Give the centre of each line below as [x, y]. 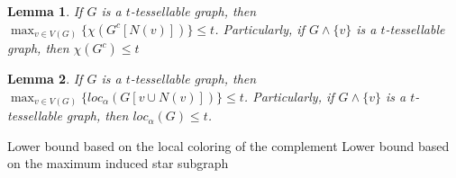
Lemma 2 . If [45, 79]
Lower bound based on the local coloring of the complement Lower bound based [228, 145]
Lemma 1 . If [45, 11]
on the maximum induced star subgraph [118, 163]
